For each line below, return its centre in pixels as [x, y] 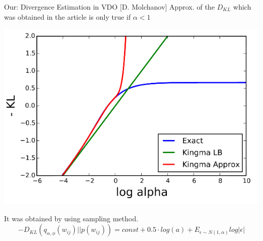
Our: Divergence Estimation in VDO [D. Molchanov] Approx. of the [109, 7]
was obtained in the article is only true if [68, 16]
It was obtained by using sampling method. [71, 218]
